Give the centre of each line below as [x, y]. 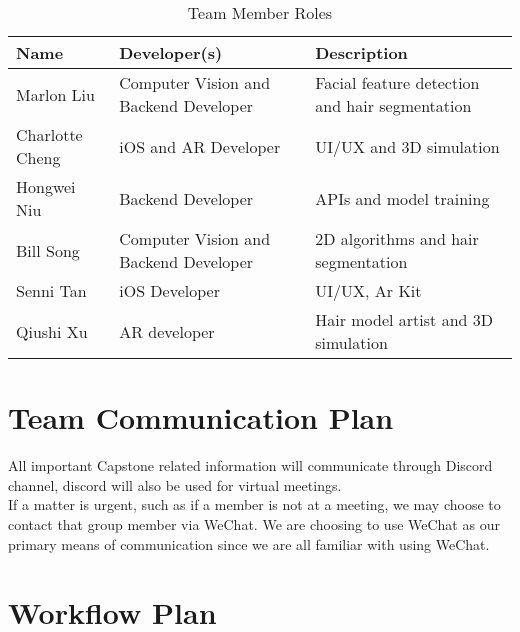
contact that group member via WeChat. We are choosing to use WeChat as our [254, 523]
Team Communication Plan [201, 417]
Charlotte [49, 134]
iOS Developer [169, 290]
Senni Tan [51, 290]
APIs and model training [402, 198]
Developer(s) [171, 52]
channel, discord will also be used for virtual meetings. [175, 484]
